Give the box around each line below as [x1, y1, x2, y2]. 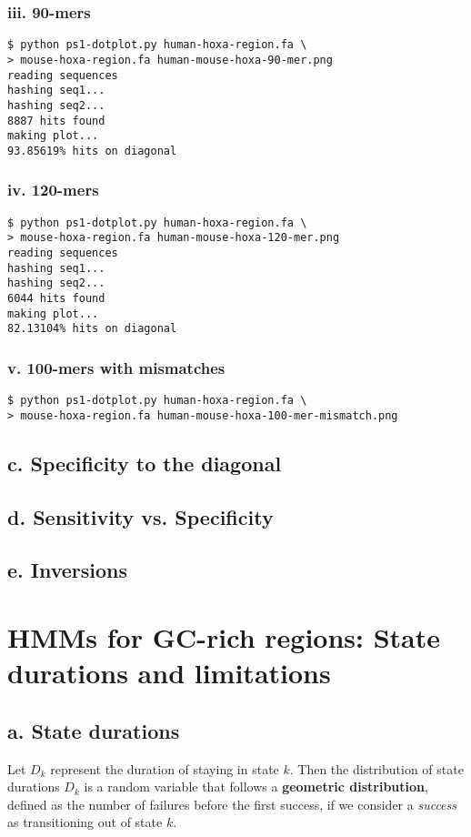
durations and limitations [7, 654, 331, 691]
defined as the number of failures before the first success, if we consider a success [7, 794, 457, 813]
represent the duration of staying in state [50, 759, 279, 778]
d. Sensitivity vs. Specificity [7, 502, 274, 530]
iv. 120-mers [7, 178, 99, 201]
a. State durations [7, 716, 180, 744]
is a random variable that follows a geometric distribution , [84, 777, 428, 796]
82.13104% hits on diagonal [7, 322, 177, 336]
